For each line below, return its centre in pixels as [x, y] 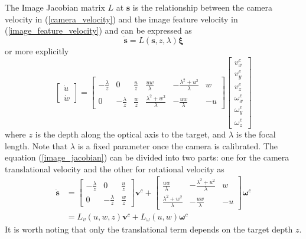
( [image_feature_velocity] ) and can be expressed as [98, 30]
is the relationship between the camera [203, 7]
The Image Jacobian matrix [55, 7]
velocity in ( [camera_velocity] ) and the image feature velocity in [121, 19]
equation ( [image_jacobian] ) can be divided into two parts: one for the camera [147, 157]
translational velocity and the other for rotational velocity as [115, 168]
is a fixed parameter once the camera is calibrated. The [178, 145]
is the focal [256, 134]
